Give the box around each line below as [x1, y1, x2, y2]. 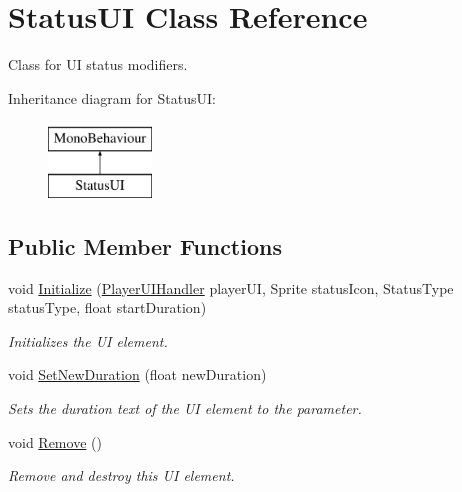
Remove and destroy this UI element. [8, 465, 235, 486]
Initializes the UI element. [8, 330, 168, 351]
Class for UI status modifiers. [8, 54, 188, 75]
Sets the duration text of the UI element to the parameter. [8, 398, 362, 419]
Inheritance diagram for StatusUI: [8, 87, 216, 108]
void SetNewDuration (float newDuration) [8, 364, 267, 385]
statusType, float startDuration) [8, 297, 207, 318]
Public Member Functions [8, 230, 282, 261]
